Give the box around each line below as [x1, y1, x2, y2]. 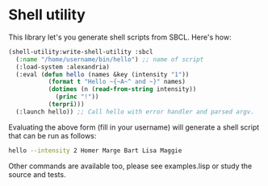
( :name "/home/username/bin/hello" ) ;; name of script [15, 55, 204, 64]
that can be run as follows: [8, 130, 97, 140]
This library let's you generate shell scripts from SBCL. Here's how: [8, 32, 232, 42]
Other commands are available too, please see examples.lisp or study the [8, 161, 253, 171]
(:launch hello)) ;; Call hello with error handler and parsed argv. [15, 107, 254, 116]
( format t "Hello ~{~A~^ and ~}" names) [48, 78, 186, 86]
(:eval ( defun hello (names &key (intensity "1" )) [15, 70, 190, 78]
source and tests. [8, 169, 66, 179]
